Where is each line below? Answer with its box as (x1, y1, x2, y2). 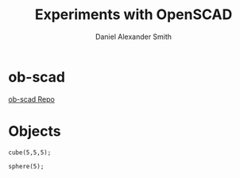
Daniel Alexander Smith (95, 32, 172, 41)
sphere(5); (8, 162, 45, 170)
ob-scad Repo (8, 94, 56, 104)
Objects (8, 122, 61, 140)
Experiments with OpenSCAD (34, 6, 233, 24)
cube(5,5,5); (8, 149, 52, 157)
